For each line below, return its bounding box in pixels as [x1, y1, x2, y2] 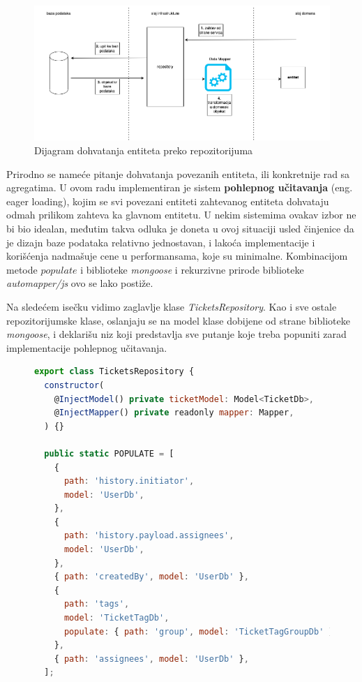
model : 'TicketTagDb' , [63, 613, 169, 623]
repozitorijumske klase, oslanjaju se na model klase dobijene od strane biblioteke [6, 313, 350, 327]
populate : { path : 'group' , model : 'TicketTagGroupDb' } [63, 626, 334, 637]
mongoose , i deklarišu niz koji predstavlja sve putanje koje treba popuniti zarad [6, 327, 347, 341]
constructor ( [44, 380, 105, 390]
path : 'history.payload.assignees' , [63, 531, 234, 541]
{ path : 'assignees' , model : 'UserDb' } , [54, 653, 249, 664]
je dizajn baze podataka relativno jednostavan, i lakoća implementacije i [6, 235, 315, 249]
